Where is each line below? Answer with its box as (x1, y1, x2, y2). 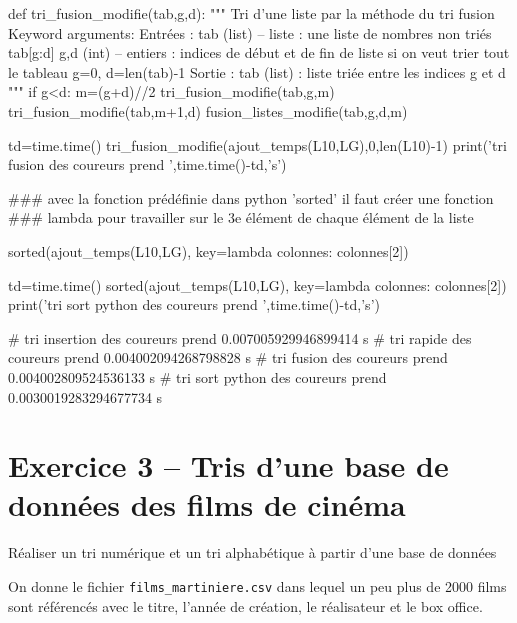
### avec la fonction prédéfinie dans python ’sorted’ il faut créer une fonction (8, 187, 494, 208)
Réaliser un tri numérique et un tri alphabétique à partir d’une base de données (8, 542, 497, 563)
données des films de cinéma (8, 484, 406, 525)
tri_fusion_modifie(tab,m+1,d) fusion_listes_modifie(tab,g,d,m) (8, 100, 408, 121)
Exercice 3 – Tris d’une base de (8, 445, 449, 486)
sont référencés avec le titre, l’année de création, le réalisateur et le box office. (8, 595, 483, 616)
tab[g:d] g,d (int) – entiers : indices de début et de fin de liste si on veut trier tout (8, 42, 510, 63)
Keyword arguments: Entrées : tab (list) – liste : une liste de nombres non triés (8, 22, 492, 43)
